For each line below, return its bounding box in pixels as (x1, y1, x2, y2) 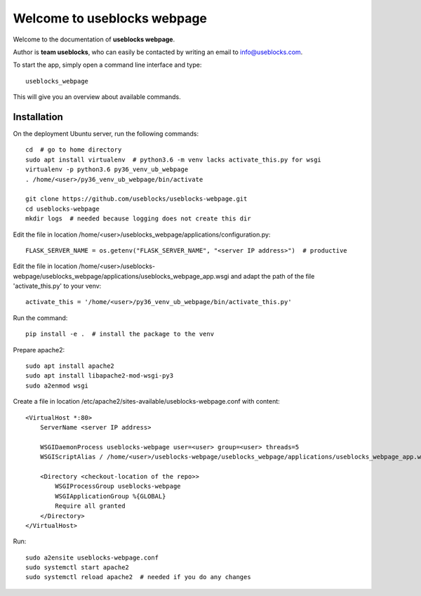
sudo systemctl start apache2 (25, 564, 130, 571)
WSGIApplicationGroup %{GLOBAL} (55, 492, 166, 500)
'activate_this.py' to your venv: (13, 282, 102, 291)
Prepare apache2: (13, 345, 65, 354)
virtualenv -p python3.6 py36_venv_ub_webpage (25, 166, 189, 173)
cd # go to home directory (25, 146, 122, 154)
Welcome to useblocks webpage (13, 11, 207, 26)
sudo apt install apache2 (25, 362, 115, 370)
